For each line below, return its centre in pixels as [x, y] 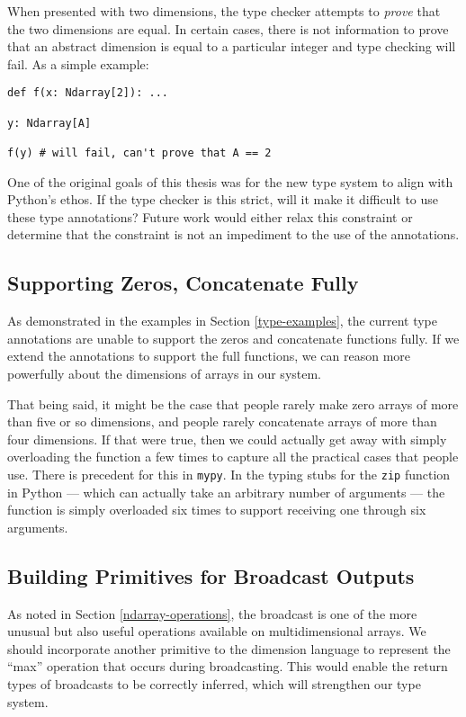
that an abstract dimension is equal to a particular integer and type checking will [232, 46]
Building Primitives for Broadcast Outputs [211, 575]
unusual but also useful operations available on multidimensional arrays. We [217, 631]
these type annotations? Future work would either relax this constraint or [210, 216]
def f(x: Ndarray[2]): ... [88, 93]
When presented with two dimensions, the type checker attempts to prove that [224, 11]
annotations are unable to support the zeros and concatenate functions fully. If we [233, 338]
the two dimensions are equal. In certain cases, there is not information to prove [228, 28]
